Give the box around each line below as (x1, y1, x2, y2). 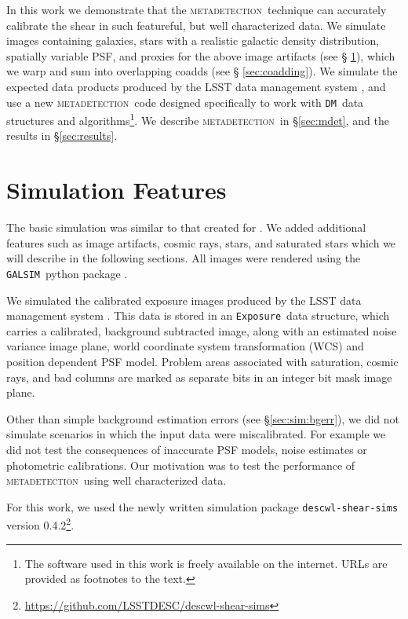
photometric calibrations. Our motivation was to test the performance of (6, 456, 355, 473)
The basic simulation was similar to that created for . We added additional (6, 219, 366, 236)
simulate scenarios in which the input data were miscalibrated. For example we (6, 426, 386, 442)
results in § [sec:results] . (6, 127, 118, 144)
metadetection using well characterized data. (6, 472, 227, 489)
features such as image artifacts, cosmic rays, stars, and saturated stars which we (6, 234, 396, 251)
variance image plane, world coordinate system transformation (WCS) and (6, 338, 364, 354)
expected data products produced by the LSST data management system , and (6, 78, 386, 94)
